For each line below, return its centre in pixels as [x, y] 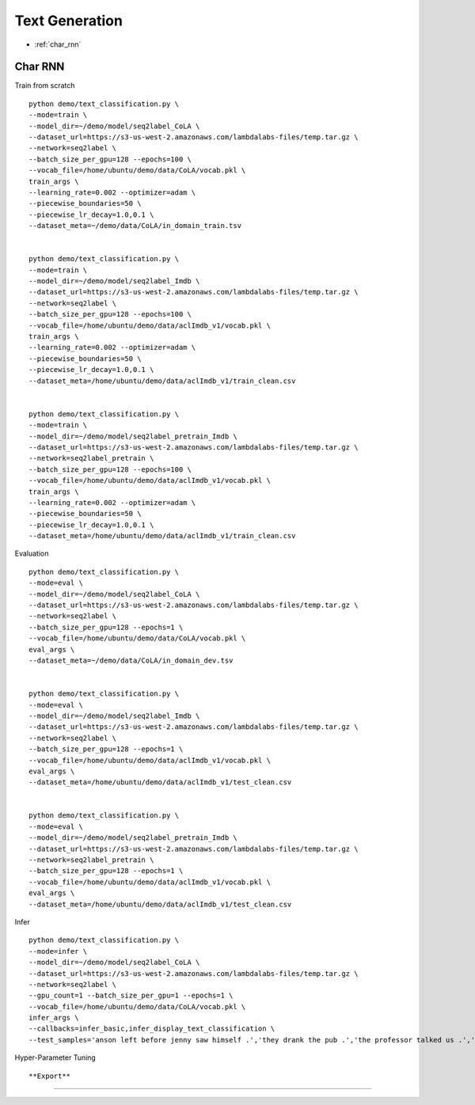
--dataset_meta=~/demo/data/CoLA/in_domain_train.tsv [135, 226]
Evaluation [32, 553]
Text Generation [68, 21]
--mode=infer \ [58, 951]
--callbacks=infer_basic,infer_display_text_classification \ [152, 1029]
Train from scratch [45, 85]
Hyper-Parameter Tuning [55, 1058]
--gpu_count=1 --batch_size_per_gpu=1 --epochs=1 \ [131, 996]
